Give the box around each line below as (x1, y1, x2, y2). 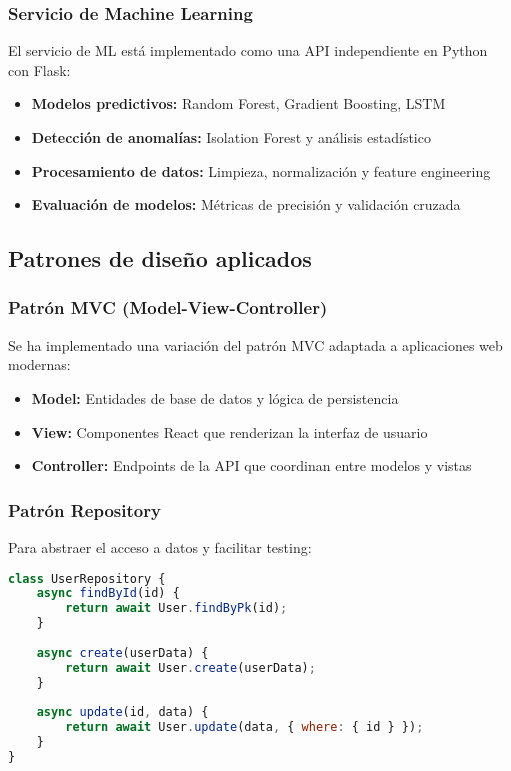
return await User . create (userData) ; (65, 660, 316, 675)
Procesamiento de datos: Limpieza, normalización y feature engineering (31, 160, 491, 181)
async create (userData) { (36, 645, 209, 660)
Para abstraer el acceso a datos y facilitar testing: (8, 536, 312, 557)
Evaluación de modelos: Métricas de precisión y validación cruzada (31, 194, 461, 215)
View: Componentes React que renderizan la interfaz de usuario (31, 421, 428, 442)
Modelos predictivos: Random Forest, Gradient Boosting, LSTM (31, 93, 446, 114)
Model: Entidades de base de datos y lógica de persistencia (31, 387, 399, 408)
